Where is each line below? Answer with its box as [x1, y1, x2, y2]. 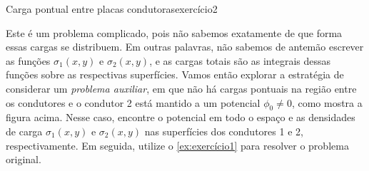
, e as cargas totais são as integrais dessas [149, 53, 331, 68]
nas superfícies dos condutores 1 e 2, [144, 123, 303, 138]
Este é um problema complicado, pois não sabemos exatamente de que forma [6, 25, 343, 40]
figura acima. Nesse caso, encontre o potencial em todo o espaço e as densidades [6, 110, 355, 125]
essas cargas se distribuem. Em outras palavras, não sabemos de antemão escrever [6, 39, 364, 54]
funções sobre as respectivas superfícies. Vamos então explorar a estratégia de [6, 67, 344, 82]
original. [6, 152, 41, 167]
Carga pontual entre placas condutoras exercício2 [6, 1, 218, 16]
